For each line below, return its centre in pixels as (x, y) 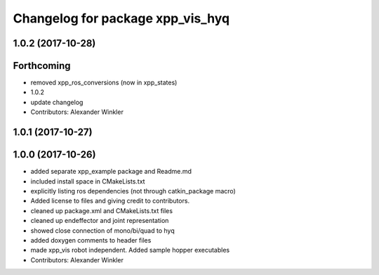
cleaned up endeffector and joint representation (100, 221)
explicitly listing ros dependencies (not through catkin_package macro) (133, 191)
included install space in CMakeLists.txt (88, 181)
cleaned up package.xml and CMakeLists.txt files (102, 210)
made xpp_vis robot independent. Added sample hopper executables (130, 250)
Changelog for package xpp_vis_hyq (121, 18)
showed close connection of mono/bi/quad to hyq (102, 230)
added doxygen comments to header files (91, 240)
